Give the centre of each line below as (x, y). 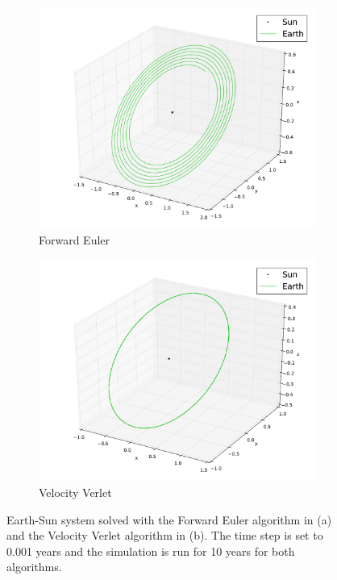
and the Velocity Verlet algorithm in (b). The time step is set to (165, 535)
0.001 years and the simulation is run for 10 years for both (151, 551)
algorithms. (34, 567)
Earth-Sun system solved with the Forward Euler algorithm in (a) (169, 519)
